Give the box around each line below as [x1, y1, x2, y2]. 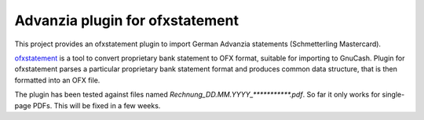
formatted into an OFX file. [14, 75, 101, 85]
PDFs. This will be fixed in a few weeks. [32, 100, 161, 110]
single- [382, 90, 405, 100]
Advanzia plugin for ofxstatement [14, 12, 239, 29]
